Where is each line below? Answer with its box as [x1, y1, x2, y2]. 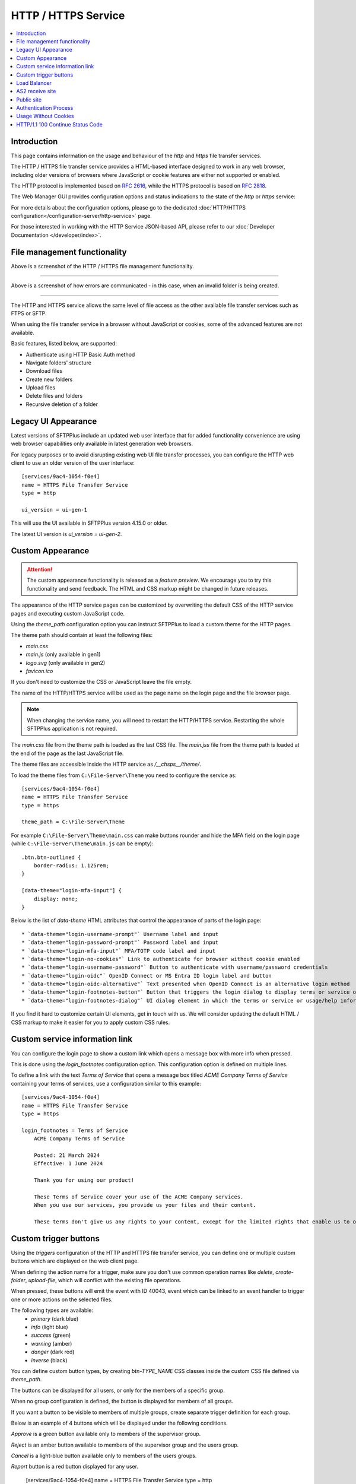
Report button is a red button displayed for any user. [11, 1463, 139, 1470]
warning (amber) [31, 1340, 72, 1347]
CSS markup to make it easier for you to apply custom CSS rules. [11, 1019, 170, 1026]
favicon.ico [26, 667, 53, 674]
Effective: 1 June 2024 [33, 1160, 103, 1167]
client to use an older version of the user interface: [11, 459, 135, 466]
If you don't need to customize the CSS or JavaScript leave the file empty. [11, 678, 192, 686]
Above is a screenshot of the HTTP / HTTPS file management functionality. [11, 262, 194, 269]
